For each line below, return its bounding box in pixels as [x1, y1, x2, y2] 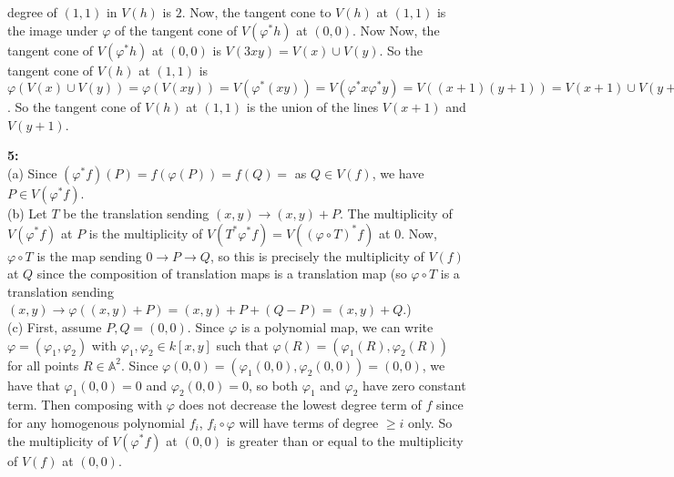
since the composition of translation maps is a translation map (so [36, 264, 407, 283]
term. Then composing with [7, 395, 163, 414]
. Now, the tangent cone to [181, 3, 332, 21]
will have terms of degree [239, 412, 379, 431]
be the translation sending [63, 203, 209, 222]
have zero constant [362, 375, 466, 394]
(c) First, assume [7, 317, 102, 336]
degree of [7, 3, 57, 21]
